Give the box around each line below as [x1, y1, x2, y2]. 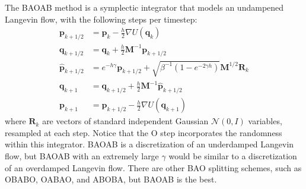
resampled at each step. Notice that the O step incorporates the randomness [5, 126, 282, 138]
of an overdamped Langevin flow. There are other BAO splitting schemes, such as [5, 161, 302, 174]
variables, [248, 115, 282, 127]
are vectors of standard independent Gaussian [42, 115, 209, 127]
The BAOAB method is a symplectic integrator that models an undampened [5, 1, 284, 13]
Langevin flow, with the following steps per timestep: [5, 12, 197, 25]
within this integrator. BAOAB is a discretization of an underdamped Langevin [5, 138, 294, 150]
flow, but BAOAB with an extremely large [5, 150, 159, 162]
